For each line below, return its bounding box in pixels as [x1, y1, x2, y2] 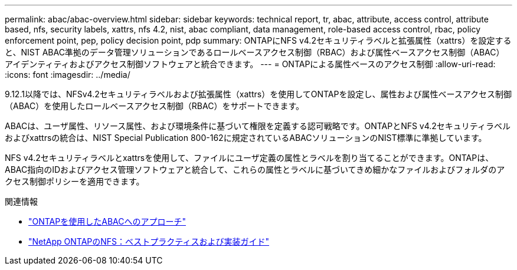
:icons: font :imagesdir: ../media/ [5, 70, 130, 80]
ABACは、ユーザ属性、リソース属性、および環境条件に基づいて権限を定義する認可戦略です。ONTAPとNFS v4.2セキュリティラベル [5, 121, 511, 131]
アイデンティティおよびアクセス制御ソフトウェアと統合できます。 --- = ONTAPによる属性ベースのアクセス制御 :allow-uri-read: [5, 59, 496, 69]
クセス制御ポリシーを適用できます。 [5, 176, 145, 186]
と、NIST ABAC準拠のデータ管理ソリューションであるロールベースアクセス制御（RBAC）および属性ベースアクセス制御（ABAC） [5, 47, 505, 57]
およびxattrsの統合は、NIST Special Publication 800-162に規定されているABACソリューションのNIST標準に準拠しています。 [5, 133, 487, 143]
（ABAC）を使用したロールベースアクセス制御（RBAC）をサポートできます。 [5, 101, 305, 111]
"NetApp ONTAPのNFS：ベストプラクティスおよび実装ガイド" [28, 236, 270, 246]
